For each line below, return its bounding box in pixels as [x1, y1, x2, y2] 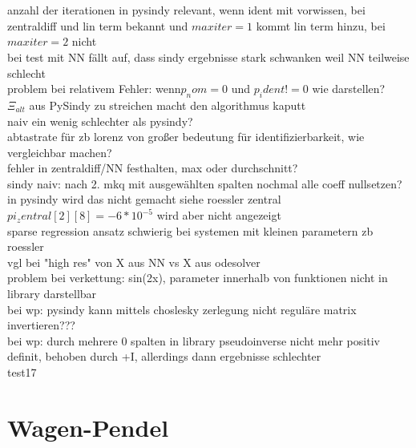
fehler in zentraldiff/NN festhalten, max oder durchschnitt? [7, 159, 298, 176]
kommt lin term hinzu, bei [256, 17, 386, 34]
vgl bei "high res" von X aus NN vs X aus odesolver [7, 253, 261, 270]
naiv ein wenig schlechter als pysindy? [7, 112, 193, 129]
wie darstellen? [312, 80, 386, 97]
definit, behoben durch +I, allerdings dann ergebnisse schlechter [7, 348, 321, 365]
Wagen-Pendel [7, 410, 169, 443]
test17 [7, 364, 37, 381]
